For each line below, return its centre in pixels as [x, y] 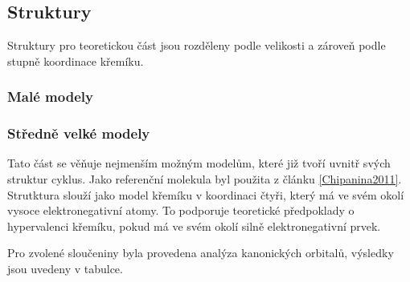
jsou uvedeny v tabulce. [65, 269]
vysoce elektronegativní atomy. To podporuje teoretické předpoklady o [181, 210]
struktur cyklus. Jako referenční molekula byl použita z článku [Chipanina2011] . [205, 179]
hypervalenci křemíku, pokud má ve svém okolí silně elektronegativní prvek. [194, 226]
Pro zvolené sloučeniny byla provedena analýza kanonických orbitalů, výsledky [201, 253]
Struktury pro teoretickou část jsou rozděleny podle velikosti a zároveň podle [197, 45]
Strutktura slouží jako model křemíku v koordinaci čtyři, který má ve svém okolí [206, 194]
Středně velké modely [79, 133]
